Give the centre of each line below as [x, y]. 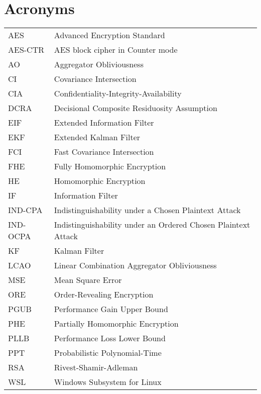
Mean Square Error [88, 280]
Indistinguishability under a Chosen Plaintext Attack [147, 210]
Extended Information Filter [104, 123]
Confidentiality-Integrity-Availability [118, 93]
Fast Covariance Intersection [104, 152]
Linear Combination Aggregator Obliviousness [135, 265]
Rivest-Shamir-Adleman [96, 367]
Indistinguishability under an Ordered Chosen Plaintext [152, 225]
